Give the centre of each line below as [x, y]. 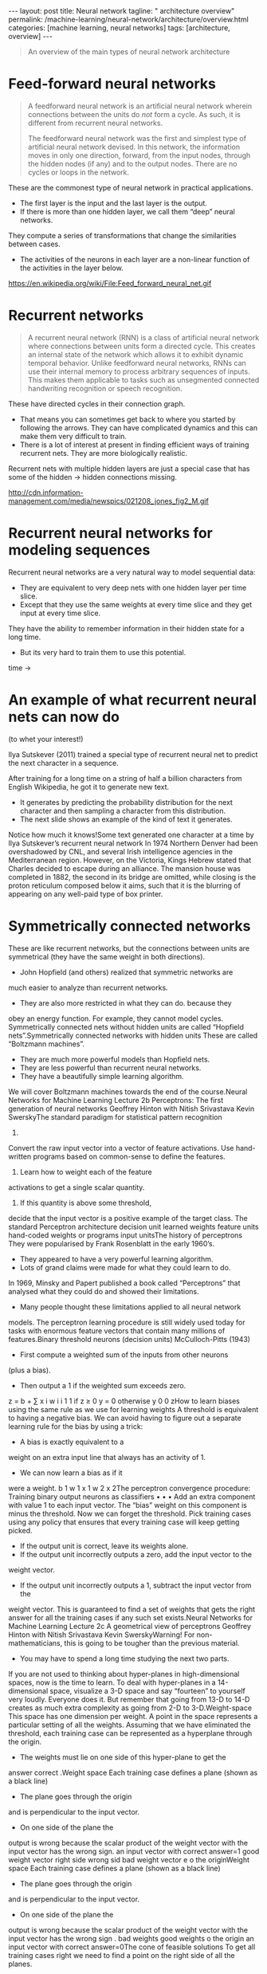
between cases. [35, 244]
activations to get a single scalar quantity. [77, 1187]
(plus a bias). [29, 1370]
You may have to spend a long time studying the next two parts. [124, 1658]
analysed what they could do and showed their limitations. [104, 1291]
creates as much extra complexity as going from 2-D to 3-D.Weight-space [130, 1708]
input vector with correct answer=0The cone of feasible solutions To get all [132, 1947]
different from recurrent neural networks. [95, 123]
